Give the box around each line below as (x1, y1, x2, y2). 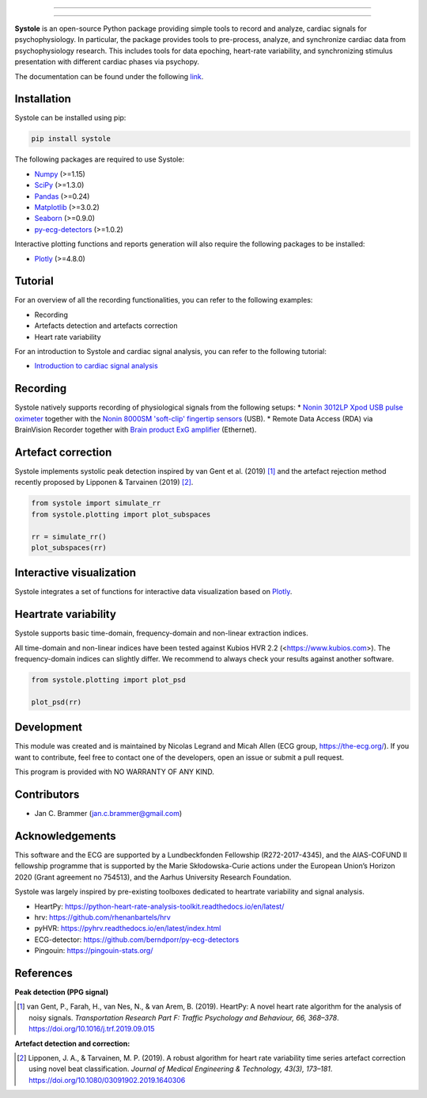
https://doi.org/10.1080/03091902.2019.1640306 (28, 1075, 186, 1085)
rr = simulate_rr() (31, 532, 107, 541)
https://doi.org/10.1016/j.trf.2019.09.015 (28, 1024, 155, 1034)
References (14, 966, 73, 980)
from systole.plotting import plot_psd (31, 676, 186, 684)
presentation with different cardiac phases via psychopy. (14, 57, 200, 67)
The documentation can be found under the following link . (14, 71, 204, 81)
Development (14, 721, 83, 734)
